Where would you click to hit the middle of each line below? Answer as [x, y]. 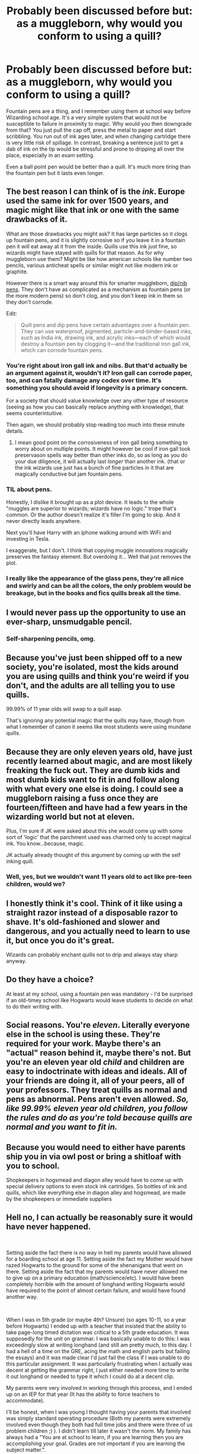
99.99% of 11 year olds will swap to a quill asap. [64, 709]
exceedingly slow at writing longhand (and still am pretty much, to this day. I [99, 1345]
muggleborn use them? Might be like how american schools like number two [99, 259]
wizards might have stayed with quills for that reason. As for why [85, 253]
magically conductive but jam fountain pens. [69, 474]
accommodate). [25, 1400]
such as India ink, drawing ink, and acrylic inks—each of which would [105, 337]
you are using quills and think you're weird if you [98, 676]
